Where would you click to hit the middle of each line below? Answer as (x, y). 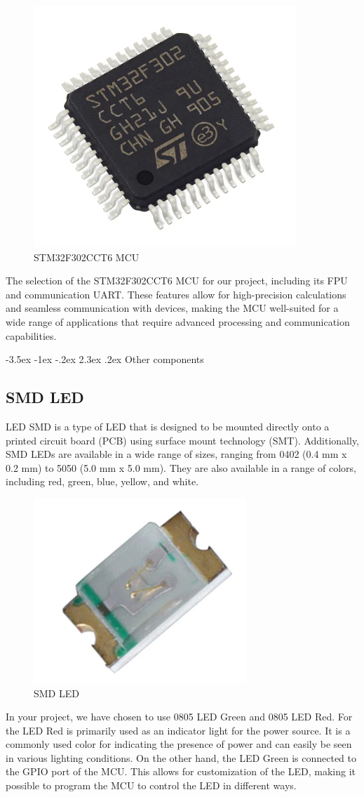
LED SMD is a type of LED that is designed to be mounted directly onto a (168, 426)
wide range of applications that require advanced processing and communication (178, 321)
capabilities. (31, 335)
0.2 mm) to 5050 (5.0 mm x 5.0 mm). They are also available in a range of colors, (181, 467)
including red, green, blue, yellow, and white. (102, 481)
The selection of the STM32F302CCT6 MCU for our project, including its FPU (177, 281)
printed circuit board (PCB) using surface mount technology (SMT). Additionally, (182, 440)
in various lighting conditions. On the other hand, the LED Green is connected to (181, 757)
